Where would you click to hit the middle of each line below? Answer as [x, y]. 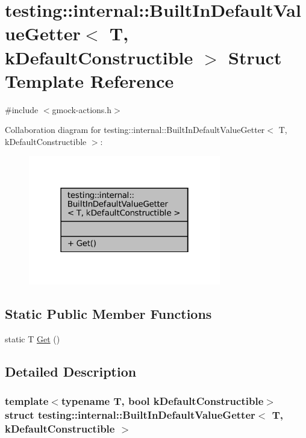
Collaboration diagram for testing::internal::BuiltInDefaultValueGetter [135, 130]
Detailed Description [71, 371]
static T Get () [33, 338]
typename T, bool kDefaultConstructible [162, 401]
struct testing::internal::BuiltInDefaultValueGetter [130, 415]
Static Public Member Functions [108, 314]
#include [22, 109]
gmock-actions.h [82, 109]
